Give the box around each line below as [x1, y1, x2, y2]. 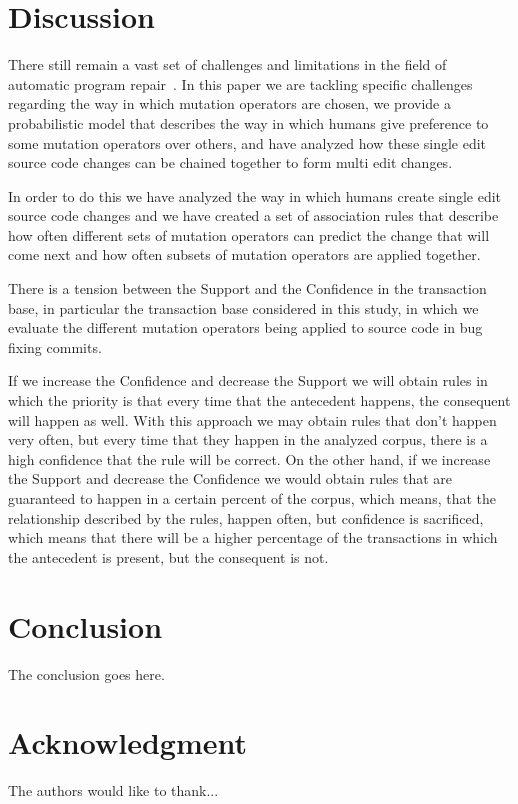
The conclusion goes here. [8, 663, 165, 684]
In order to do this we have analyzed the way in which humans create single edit [8, 185, 502, 206]
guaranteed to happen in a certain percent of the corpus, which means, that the [8, 488, 496, 508]
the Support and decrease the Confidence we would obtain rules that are [8, 468, 453, 489]
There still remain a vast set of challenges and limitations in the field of [8, 54, 447, 75]
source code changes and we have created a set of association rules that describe [8, 205, 499, 226]
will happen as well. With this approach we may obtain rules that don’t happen [8, 409, 497, 430]
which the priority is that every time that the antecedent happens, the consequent [8, 390, 511, 411]
